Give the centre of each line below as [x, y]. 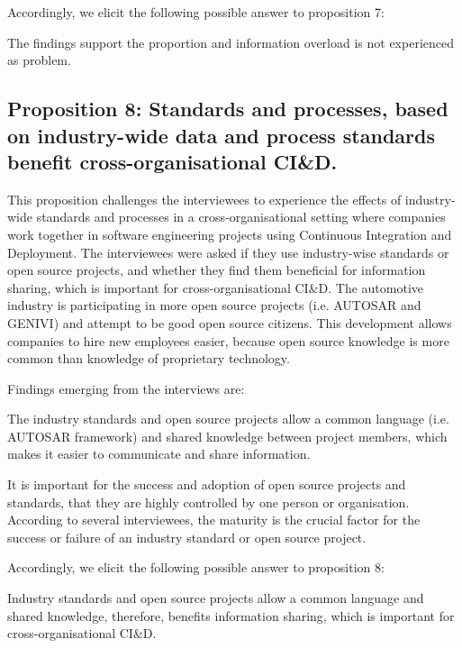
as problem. [39, 60]
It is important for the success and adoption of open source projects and [207, 484]
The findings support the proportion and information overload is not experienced [231, 42]
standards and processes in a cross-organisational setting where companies [241, 217]
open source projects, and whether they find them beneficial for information [217, 270]
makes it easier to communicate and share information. [159, 454]
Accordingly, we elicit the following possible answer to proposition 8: [196, 567]
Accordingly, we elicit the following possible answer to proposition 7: [196, 12]
